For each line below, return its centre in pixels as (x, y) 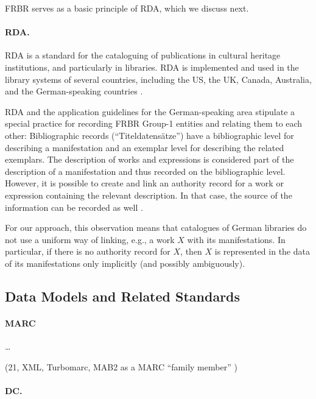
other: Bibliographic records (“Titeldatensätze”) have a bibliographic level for (149, 135)
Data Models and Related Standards (123, 296)
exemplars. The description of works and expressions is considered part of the (149, 159)
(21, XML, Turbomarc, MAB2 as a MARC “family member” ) (121, 366)
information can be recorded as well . (74, 207)
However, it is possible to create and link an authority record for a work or (144, 183)
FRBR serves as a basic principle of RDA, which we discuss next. (127, 8)
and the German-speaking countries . (74, 91)
